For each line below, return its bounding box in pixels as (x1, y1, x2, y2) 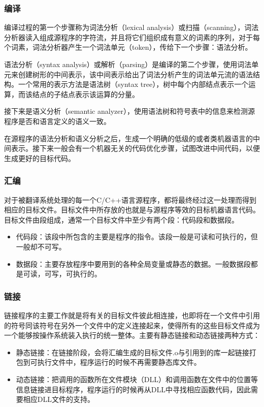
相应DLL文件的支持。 (23, 394, 94, 404)
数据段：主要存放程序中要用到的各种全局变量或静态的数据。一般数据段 (16, 258, 251, 269)
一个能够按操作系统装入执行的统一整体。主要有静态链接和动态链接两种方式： (4, 330, 260, 340)
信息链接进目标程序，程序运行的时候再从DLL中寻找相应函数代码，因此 (16, 384, 251, 394)
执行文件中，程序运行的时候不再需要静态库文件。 (37, 357, 201, 367)
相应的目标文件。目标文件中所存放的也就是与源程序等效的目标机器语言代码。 (4, 204, 260, 215)
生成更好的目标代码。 (4, 152, 75, 163)
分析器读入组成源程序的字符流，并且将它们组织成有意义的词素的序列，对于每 (4, 32, 260, 42)
